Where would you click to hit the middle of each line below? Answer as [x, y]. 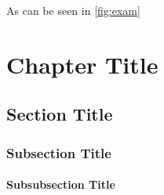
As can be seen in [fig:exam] [73, 10]
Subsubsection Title [61, 184]
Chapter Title [82, 64]
